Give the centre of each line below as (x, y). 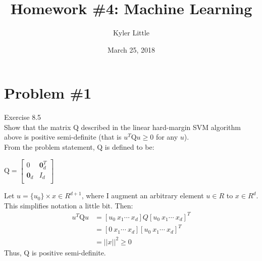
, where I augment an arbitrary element (143, 195)
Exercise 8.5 (23, 117)
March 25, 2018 (131, 49)
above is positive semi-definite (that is (63, 137)
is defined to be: (129, 147)
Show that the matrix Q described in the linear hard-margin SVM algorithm (122, 127)
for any (167, 137)
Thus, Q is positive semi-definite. (55, 252)
